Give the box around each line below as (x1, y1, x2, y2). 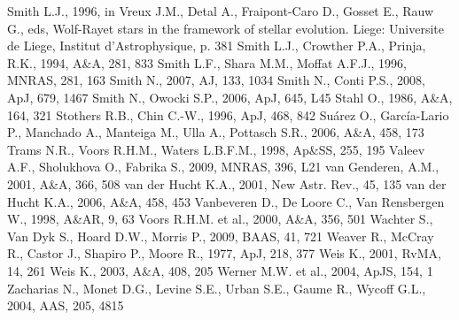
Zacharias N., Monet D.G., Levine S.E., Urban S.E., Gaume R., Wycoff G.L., (7, 278, 426, 297)
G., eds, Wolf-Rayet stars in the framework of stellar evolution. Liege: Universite (7, 19, 444, 37)
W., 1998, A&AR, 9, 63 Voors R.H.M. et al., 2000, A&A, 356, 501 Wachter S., (7, 210, 433, 228)
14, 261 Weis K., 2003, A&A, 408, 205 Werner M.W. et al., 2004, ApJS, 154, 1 (7, 261, 433, 279)
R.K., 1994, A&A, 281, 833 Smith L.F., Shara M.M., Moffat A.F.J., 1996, (7, 53, 408, 72)
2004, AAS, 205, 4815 (7, 296, 124, 315)
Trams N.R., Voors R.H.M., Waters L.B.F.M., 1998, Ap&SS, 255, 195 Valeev (7, 140, 425, 158)
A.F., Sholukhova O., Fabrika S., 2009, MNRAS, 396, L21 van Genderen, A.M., (7, 157, 440, 176)
